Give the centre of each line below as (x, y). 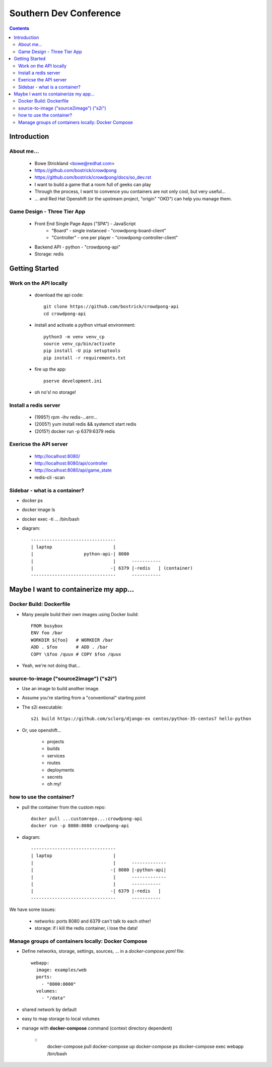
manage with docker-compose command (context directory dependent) (97, 1028)
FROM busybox (47, 626)
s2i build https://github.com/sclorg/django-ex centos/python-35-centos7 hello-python (141, 719)
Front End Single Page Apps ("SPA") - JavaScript (85, 223)
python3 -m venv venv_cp (74, 337)
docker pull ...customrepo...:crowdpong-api (87, 819)
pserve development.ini (73, 381)
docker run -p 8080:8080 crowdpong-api (80, 826)
